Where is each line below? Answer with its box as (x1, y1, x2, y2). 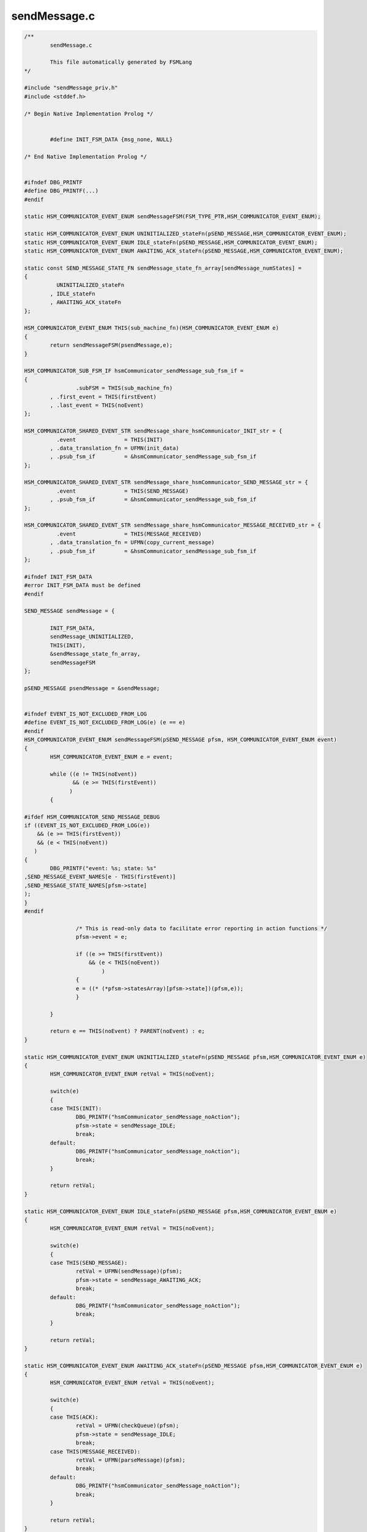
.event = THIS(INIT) (56, 436, 163, 443)
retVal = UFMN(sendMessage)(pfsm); (75, 1268, 183, 1275)
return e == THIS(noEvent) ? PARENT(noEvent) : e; (50, 1028, 205, 1035)
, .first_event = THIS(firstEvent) (50, 393, 157, 400)
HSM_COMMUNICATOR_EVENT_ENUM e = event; (50, 753, 173, 760)
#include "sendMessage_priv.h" (24, 85, 119, 91)
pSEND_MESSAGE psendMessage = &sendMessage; (24, 684, 160, 692)
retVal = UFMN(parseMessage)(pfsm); (75, 1456, 186, 1463)
